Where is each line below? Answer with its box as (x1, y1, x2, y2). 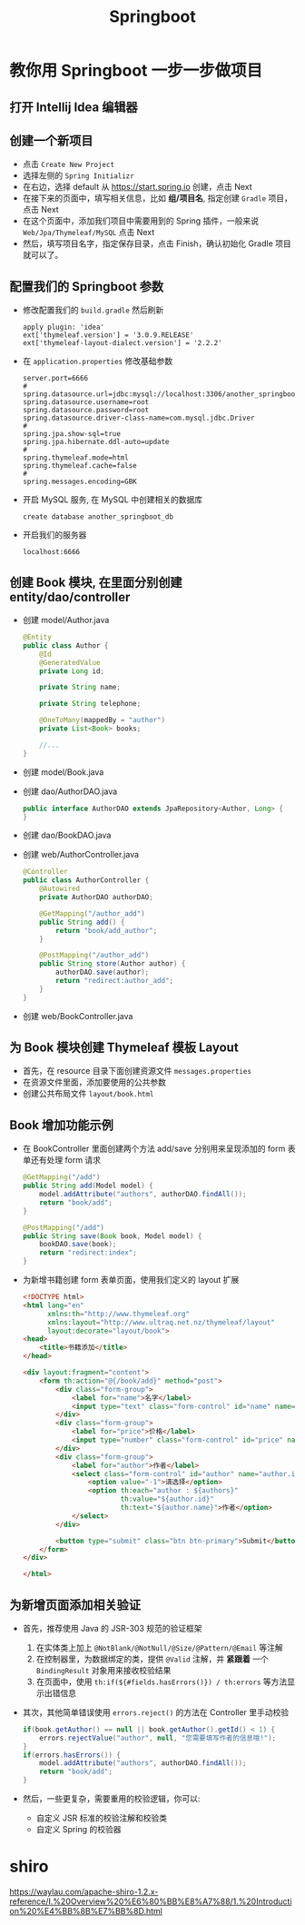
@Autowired (39, 884, 81, 894)
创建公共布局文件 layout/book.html (22, 1088, 154, 1099)
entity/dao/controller (9, 589, 131, 605)
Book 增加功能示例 (9, 1117, 113, 1133)
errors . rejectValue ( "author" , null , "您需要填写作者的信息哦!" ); (39, 1733, 277, 1742)
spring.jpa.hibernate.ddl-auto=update (22, 438, 170, 447)
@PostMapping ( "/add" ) (22, 1223, 104, 1232)
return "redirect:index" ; (39, 1248, 138, 1257)
